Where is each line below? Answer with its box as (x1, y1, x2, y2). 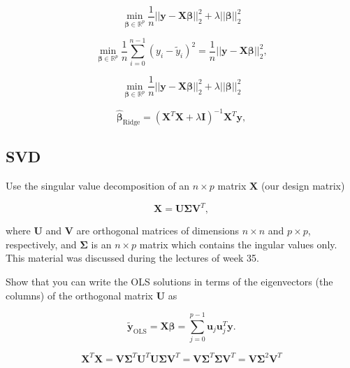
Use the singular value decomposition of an (6, 178, 190, 193)
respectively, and (6, 236, 77, 251)
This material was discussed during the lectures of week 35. (6, 250, 259, 265)
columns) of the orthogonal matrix (6, 288, 153, 302)
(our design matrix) (261, 178, 345, 193)
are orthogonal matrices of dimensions (76, 223, 240, 238)
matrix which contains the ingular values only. (139, 236, 337, 251)
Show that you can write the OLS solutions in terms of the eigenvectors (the (6, 274, 333, 288)
